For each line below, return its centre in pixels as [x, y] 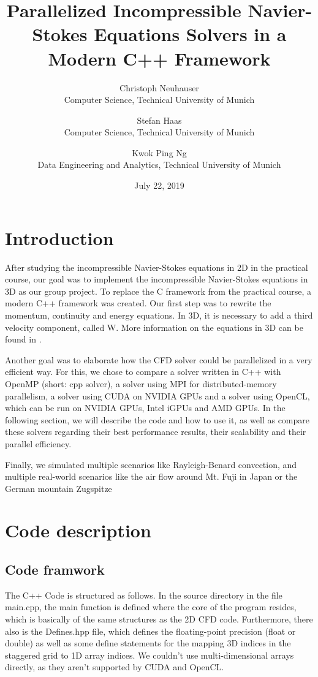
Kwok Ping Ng [159, 152]
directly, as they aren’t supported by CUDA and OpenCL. [115, 667]
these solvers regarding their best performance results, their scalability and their [156, 432]
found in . [23, 339]
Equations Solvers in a [190, 34]
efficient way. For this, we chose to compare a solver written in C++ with [143, 372]
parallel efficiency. [38, 443]
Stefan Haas [159, 120]
